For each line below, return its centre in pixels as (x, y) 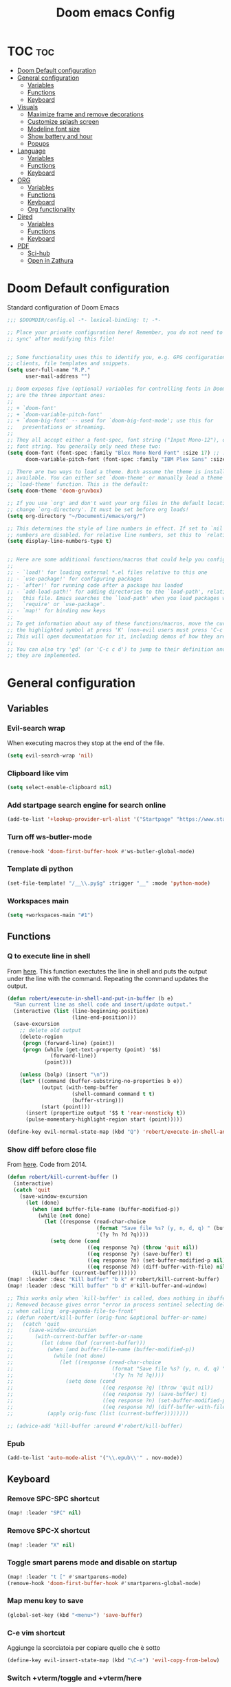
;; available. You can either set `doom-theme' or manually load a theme (115, 478)
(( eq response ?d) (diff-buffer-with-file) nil (156, 1267)
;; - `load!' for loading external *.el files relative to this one (107, 572)
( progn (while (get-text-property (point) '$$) (92, 1050)
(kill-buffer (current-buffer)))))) (84, 1273)
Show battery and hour (60, 136)
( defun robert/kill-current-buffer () (63, 1177)
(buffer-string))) (98, 1100)
